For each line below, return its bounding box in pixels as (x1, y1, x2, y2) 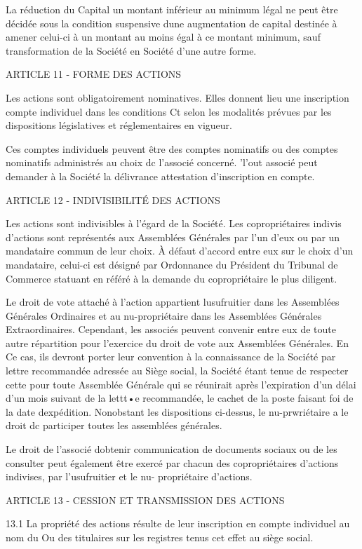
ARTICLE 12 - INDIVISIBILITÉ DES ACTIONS (6, 192, 220, 207)
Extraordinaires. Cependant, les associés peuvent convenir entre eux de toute (6, 322, 336, 337)
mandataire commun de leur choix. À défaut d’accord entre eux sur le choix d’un (6, 243, 354, 258)
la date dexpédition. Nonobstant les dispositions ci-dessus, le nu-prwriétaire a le (6, 404, 349, 419)
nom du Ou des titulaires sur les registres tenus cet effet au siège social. (6, 530, 314, 544)
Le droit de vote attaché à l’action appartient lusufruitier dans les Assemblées (6, 294, 340, 309)
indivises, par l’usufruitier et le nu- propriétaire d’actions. (6, 469, 253, 484)
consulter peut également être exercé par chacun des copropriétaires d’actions (6, 455, 339, 470)
